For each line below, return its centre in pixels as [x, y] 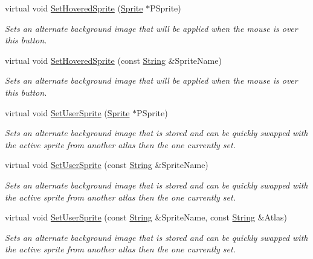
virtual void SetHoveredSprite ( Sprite [74, 8]
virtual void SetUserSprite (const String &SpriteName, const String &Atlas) [146, 217]
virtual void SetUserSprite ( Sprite [67, 112]
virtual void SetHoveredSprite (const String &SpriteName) [113, 60]
